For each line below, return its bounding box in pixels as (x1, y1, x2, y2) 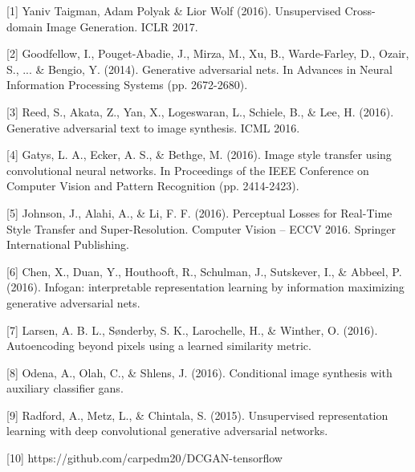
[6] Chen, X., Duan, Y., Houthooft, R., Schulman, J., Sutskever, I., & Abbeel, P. (6, 262, 402, 279)
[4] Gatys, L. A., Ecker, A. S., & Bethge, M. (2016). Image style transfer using (6, 146, 392, 163)
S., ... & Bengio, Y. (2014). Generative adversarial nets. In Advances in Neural (6, 60, 393, 77)
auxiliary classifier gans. (6, 380, 124, 397)
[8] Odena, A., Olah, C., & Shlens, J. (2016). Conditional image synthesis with (6, 364, 393, 380)
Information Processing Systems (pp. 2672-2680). (6, 76, 248, 93)
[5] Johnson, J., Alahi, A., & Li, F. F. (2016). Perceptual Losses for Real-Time (6, 204, 393, 221)
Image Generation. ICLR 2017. (46, 18, 198, 35)
